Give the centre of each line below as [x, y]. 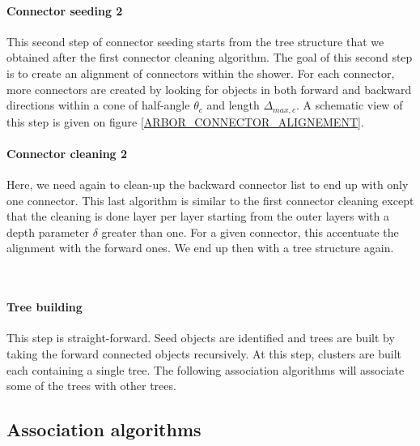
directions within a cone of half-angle [98, 105]
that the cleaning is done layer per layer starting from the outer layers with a [198, 216]
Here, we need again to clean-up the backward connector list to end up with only [208, 184]
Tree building [45, 307]
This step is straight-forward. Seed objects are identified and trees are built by [201, 338]
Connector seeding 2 [65, 10]
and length [233, 105]
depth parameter [48, 232]
